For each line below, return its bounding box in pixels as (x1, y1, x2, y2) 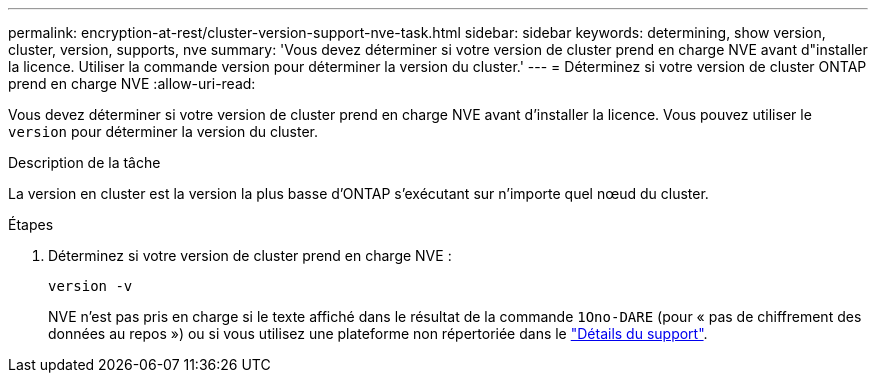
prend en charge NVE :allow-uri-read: (8, 75, 256, 92)
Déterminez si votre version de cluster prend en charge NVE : (48, 247, 452, 264)
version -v (48, 278, 133, 294)
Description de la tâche (8, 154, 161, 171)
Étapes (8, 216, 54, 233)
